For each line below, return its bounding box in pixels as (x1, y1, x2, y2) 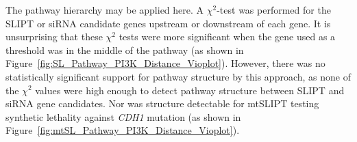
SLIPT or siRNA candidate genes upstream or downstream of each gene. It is (5, 16, 331, 30)
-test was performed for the (217, 3, 331, 16)
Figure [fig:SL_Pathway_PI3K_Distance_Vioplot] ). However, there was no (5, 56, 325, 70)
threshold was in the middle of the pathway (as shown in (5, 42, 244, 57)
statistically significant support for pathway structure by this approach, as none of (5, 69, 351, 83)
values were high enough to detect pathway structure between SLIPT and (35, 83, 345, 97)
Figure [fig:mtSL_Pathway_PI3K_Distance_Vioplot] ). (5, 123, 240, 137)
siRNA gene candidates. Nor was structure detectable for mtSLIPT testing (5, 96, 319, 111)
